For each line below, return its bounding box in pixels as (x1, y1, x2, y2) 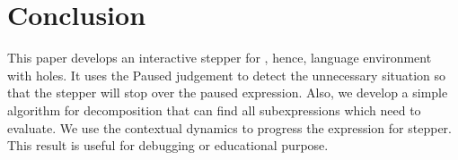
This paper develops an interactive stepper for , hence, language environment (7, 48, 432, 67)
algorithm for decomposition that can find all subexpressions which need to (7, 100, 421, 119)
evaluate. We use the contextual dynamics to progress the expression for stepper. (7, 118, 452, 137)
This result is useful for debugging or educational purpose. (7, 136, 329, 155)
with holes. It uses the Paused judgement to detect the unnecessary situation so (7, 65, 446, 84)
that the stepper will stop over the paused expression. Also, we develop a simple (7, 83, 448, 102)
